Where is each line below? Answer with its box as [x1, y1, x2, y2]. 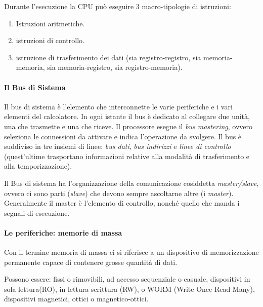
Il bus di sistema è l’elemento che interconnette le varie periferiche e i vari [4, 101, 233, 111]
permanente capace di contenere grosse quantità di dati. [4, 256, 178, 267]
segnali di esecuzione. [4, 207, 70, 218]
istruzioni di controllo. [16, 35, 84, 46]
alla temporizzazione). [4, 161, 72, 171]
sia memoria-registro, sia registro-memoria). [47, 62, 183, 72]
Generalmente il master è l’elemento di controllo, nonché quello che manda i [4, 198, 240, 208]
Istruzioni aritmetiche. [16, 18, 85, 28]
